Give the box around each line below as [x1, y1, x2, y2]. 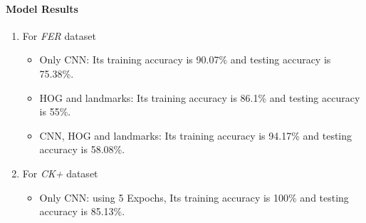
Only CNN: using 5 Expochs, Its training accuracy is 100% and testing [39, 190, 349, 204]
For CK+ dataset [22, 165, 98, 180]
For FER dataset [22, 28, 96, 43]
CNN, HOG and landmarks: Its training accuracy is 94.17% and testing [39, 128, 352, 142]
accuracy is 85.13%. [39, 204, 125, 219]
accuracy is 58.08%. [39, 142, 125, 157]
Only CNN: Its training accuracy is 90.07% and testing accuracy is [39, 52, 331, 67]
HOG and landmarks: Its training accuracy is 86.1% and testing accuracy [39, 90, 360, 105]
